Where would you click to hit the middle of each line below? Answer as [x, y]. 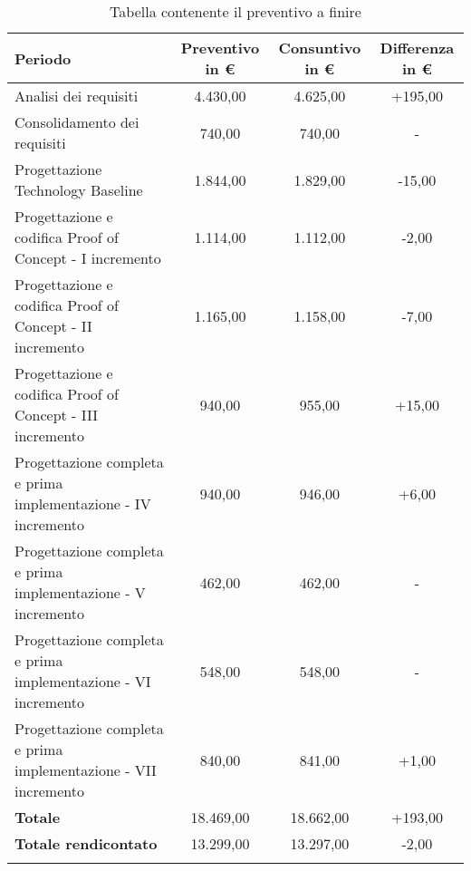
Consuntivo [320, 48]
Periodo [43, 58]
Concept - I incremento [88, 258]
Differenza [417, 48]
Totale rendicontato [86, 843]
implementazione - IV [83, 503]
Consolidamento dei [77, 122]
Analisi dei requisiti [77, 96]
